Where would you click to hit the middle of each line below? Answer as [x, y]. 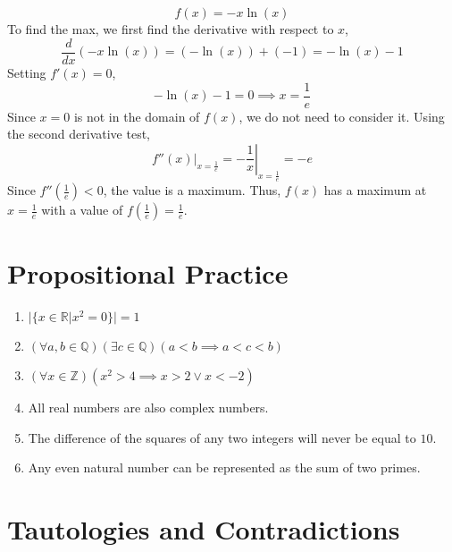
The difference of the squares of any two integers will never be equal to [222, 437]
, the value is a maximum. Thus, [192, 190]
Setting [27, 73]
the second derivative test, [79, 134]
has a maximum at [375, 190]
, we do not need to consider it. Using [342, 116]
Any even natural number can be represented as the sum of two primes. [224, 467]
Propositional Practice [148, 273]
